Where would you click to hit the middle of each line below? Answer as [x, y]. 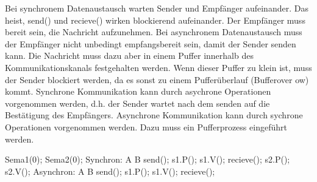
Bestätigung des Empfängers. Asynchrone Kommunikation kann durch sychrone [154, 115]
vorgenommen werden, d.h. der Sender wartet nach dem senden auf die [137, 103]
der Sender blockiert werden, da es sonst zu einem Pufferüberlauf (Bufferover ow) [157, 79]
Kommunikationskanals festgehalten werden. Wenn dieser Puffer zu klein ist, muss [158, 67]
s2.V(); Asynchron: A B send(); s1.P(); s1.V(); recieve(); [110, 171]
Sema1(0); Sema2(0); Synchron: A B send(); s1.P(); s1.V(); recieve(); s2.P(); [148, 159]
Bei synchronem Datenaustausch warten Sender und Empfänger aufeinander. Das [157, 8]
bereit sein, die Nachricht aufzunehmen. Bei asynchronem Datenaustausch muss [154, 32]
